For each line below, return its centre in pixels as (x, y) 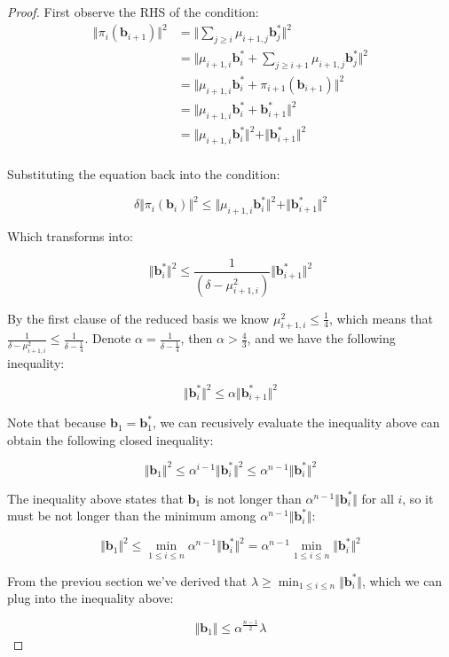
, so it (418, 498)
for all (378, 498)
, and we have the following (321, 338)
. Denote (108, 338)
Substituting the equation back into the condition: (144, 174)
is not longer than (253, 498)
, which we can (402, 580)
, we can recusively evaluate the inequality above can (296, 422)
